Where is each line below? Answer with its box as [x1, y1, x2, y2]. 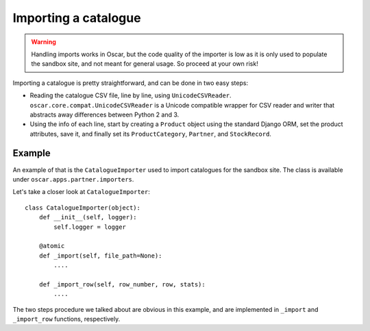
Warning [31, 38, 56, 46]
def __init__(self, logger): [38, 213, 137, 221]
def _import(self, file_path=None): [38, 252, 162, 260]
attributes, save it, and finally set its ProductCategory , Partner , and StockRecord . [29, 130, 272, 138]
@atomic [38, 242, 65, 250]
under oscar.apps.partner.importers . [12, 175, 134, 183]
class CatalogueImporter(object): [25, 204, 140, 212]
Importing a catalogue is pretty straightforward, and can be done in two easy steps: [12, 79, 249, 87]
